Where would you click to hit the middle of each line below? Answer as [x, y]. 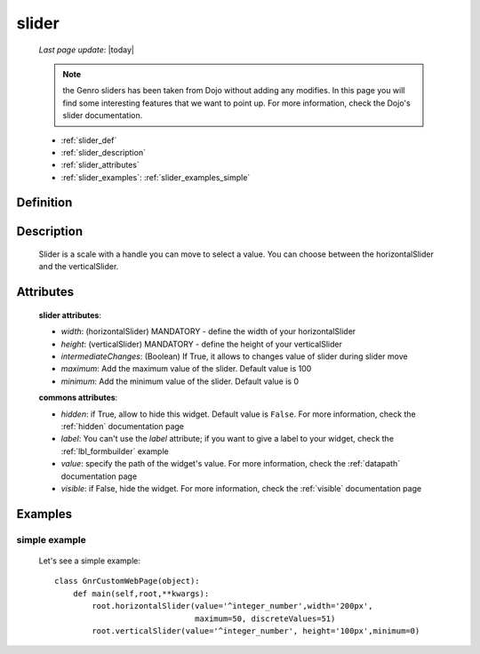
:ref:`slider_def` [89, 140]
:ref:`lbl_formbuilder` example [115, 451]
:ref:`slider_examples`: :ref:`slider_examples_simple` [156, 177]
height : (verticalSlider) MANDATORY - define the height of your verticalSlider [201, 344]
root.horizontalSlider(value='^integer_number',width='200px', [232, 606]
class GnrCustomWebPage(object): [127, 581]
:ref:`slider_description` [104, 152]
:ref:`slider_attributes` [100, 165]
